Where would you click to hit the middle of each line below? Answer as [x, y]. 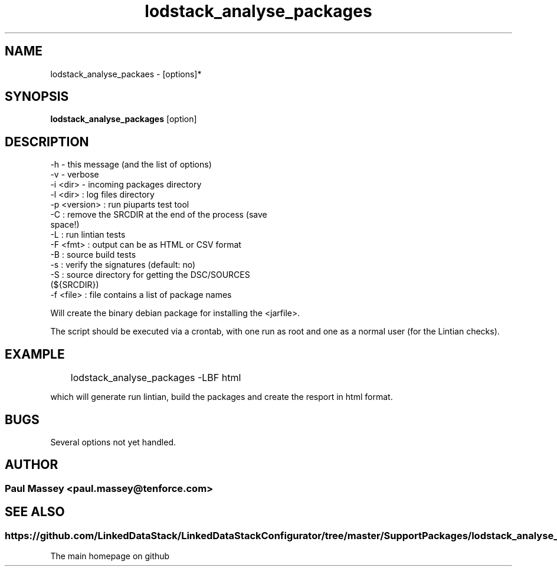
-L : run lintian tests [88, 235]
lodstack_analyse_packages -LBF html [156, 378]
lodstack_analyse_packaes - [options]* [126, 74]
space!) [65, 225]
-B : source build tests [93, 255]
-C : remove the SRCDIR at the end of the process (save [159, 215]
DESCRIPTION [47, 142]
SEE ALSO [35, 512]
